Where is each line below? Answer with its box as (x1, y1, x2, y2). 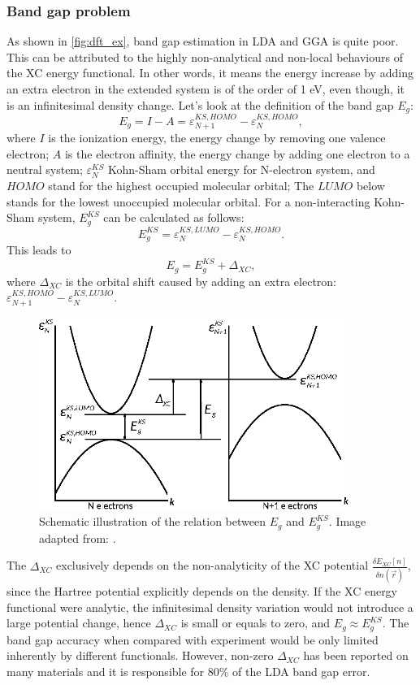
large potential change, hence (6, 614, 151, 631)
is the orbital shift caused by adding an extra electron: (65, 272, 336, 289)
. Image (328, 513, 366, 530)
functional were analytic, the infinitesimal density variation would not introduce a (6, 598, 414, 615)
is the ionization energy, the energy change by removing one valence (48, 129, 386, 146)
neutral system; (6, 161, 83, 178)
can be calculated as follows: (103, 209, 245, 226)
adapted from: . (39, 529, 116, 546)
